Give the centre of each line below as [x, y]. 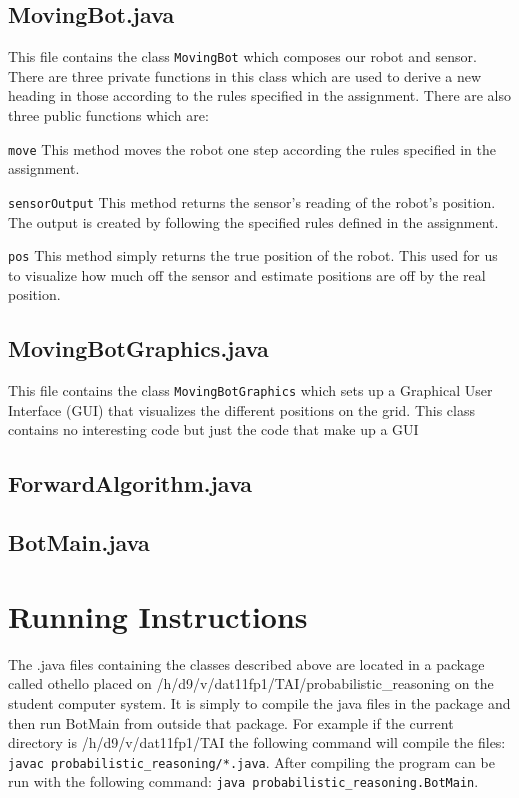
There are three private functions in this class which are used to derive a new [245, 75]
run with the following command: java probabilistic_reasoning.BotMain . [243, 781]
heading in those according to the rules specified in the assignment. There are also [260, 95]
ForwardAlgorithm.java [130, 483]
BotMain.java [79, 542]
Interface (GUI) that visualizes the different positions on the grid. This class [242, 409]
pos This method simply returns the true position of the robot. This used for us [253, 255]
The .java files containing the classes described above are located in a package [246, 663]
